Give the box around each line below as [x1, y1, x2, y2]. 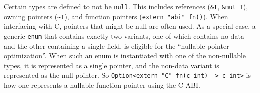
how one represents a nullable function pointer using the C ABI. [4, 80, 200, 90]
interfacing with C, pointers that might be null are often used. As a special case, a [4, 21, 256, 31]
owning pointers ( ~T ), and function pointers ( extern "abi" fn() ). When [4, 11, 228, 21]
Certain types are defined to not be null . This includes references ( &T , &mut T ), [4, 1, 248, 11]
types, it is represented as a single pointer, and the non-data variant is [4, 60, 219, 70]
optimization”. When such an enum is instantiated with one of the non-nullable [4, 50, 246, 61]
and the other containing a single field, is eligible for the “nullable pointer [4, 40, 229, 51]
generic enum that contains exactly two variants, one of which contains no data [4, 30, 244, 41]
